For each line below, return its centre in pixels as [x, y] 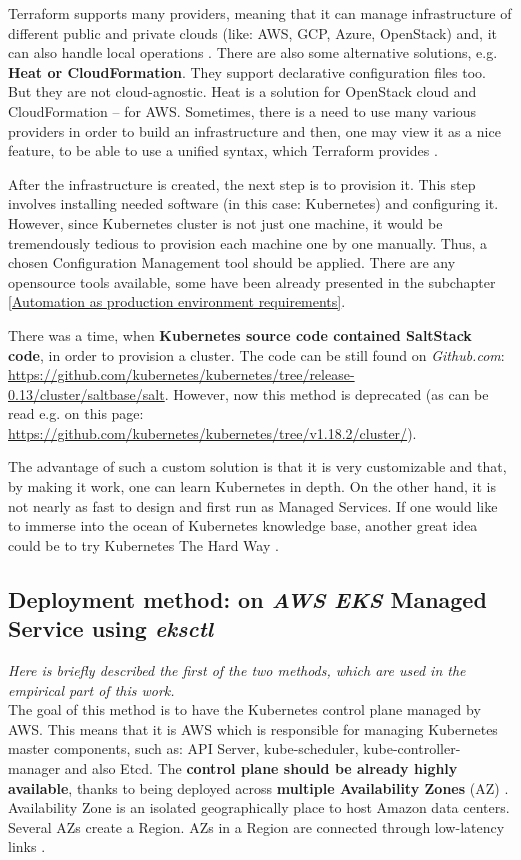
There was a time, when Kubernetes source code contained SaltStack [240, 334]
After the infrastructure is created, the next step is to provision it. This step [242, 183]
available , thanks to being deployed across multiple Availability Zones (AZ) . [258, 787]
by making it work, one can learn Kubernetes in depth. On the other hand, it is [252, 486]
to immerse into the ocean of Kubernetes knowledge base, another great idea [243, 525]
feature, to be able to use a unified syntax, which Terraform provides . [223, 150]
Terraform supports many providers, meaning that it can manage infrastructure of [260, 13]
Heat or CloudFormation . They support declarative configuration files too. [247, 71]
